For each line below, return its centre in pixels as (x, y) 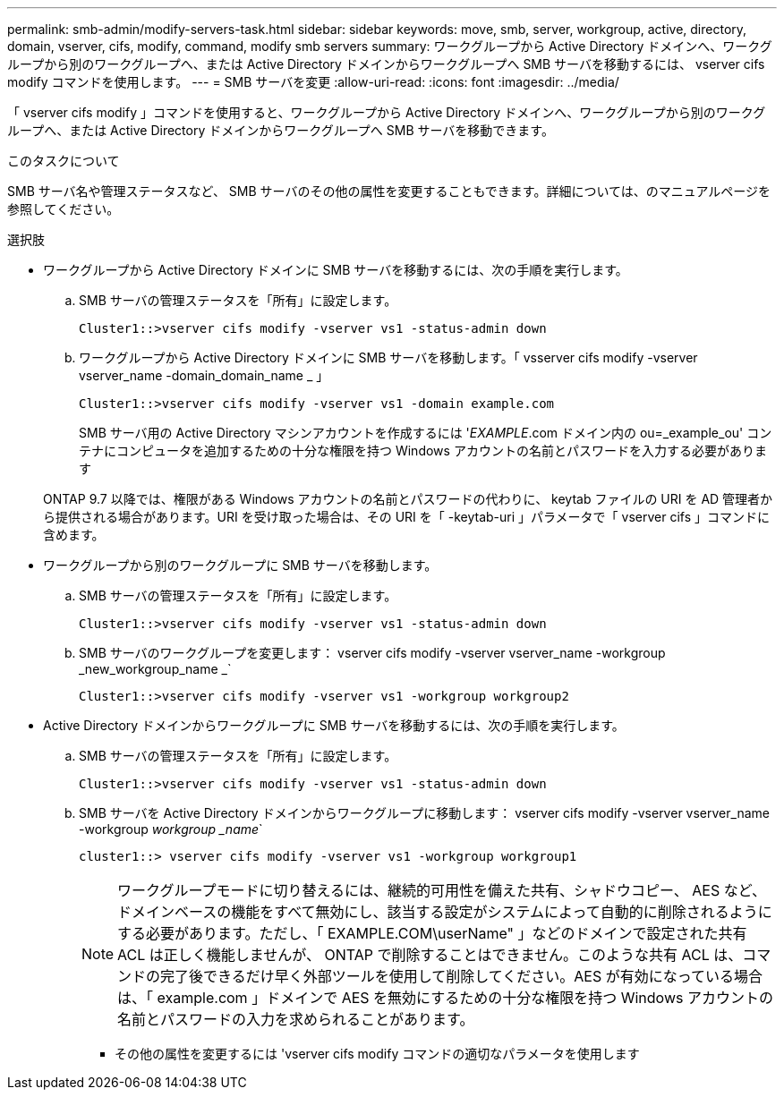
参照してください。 (64, 209)
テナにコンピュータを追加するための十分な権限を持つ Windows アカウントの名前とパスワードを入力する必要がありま (423, 451)
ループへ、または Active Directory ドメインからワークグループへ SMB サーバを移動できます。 (281, 130)
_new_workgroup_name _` (155, 669)
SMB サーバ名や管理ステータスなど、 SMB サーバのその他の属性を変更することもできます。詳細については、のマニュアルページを (389, 191)
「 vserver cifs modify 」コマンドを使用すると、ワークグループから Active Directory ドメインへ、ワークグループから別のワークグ (387, 112)
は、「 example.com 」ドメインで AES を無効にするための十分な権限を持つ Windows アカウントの (445, 998)
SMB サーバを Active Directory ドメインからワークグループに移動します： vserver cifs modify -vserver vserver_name (424, 813)
